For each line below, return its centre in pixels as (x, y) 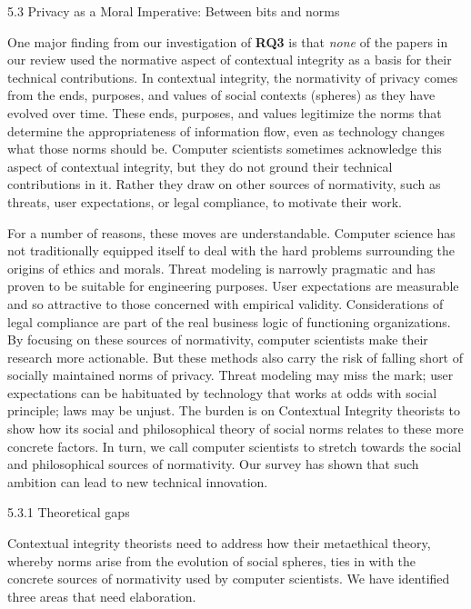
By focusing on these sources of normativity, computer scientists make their (218, 339)
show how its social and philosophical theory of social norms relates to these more (235, 429)
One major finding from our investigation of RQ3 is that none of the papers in (228, 41)
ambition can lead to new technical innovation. (138, 481)
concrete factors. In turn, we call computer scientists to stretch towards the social (235, 446)
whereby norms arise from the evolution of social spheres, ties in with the (212, 560)
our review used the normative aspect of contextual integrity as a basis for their (230, 60)
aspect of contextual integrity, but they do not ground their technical (200, 166)
